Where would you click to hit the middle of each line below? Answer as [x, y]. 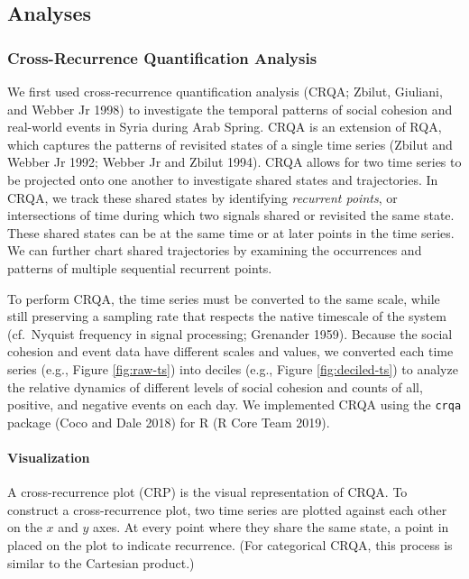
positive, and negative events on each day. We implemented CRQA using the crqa [234, 404]
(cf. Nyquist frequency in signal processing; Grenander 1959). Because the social [230, 333]
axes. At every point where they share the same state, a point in [271, 527]
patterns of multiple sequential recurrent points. [140, 267]
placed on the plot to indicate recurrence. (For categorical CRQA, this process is [230, 544]
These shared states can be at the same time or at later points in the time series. [231, 232]
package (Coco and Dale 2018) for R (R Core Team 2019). [169, 422]
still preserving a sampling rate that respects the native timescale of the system [227, 316]
